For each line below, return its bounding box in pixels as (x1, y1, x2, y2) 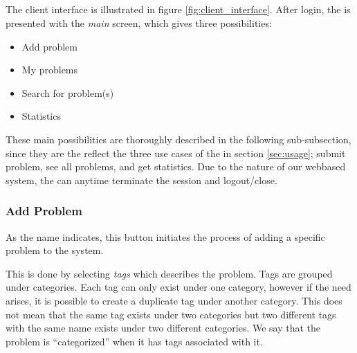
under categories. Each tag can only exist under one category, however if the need (6, 280, 351, 294)
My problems (21, 62, 78, 77)
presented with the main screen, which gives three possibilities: (6, 15, 272, 30)
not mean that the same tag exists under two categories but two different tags (6, 307, 336, 321)
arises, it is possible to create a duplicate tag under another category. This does (6, 293, 342, 307)
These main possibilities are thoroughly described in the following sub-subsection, (6, 132, 351, 146)
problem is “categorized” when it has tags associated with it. (6, 334, 263, 348)
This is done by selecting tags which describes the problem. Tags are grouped (6, 266, 333, 280)
